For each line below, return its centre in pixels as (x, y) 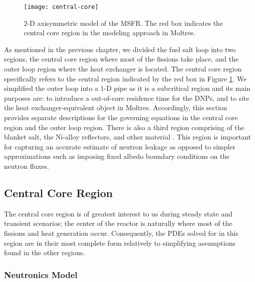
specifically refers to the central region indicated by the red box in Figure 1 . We (126, 78)
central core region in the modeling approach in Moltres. (110, 33)
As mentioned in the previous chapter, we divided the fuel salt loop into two (120, 49)
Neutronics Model (41, 274)
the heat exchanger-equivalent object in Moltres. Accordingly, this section (116, 107)
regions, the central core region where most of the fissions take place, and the (121, 59)
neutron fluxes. (27, 166)
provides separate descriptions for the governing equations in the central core (121, 117)
